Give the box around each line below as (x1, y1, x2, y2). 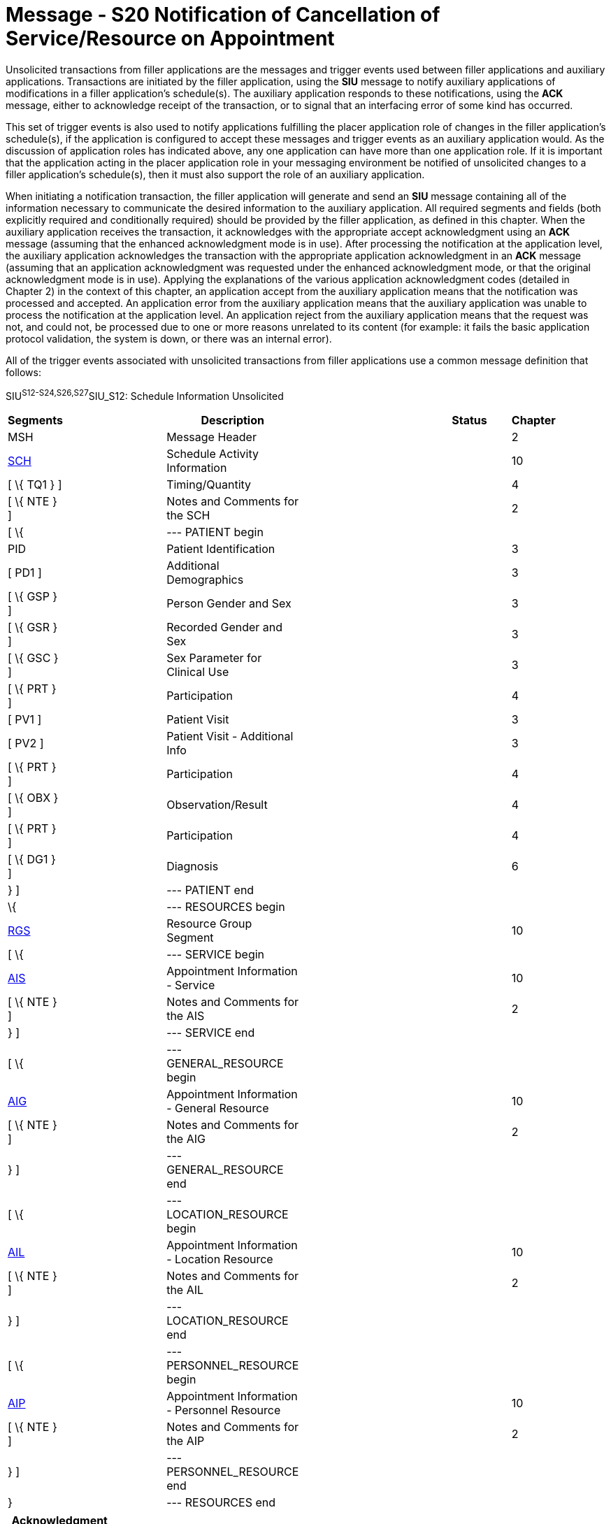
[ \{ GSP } (8, 589, 58, 604)
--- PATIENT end (166, 883, 254, 898)
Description (201, 413, 264, 428)
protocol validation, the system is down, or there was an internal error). (6, 332, 332, 345)
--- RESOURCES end (166, 1495, 275, 1510)
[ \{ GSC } (8, 651, 59, 666)
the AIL (166, 1283, 204, 1297)
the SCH (166, 508, 210, 523)
